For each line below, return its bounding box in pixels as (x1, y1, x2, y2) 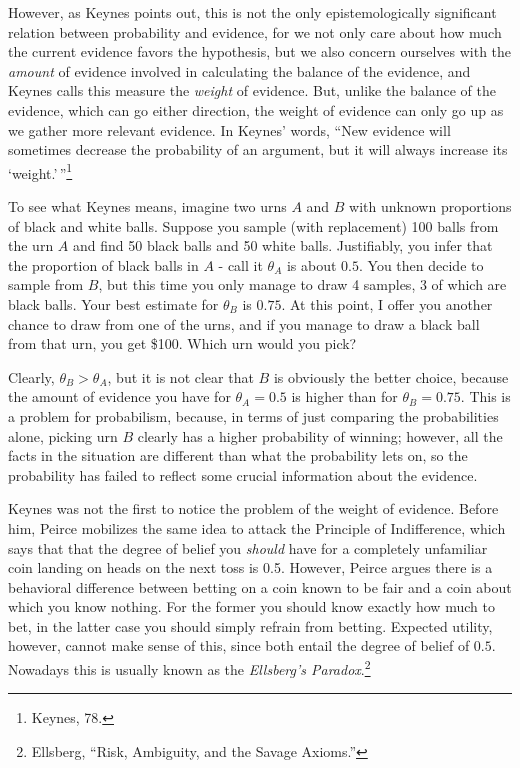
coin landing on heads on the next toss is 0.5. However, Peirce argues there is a (8, 557, 493, 578)
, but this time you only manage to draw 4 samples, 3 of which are (98, 274, 507, 295)
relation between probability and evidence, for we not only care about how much (8, 21, 502, 42)
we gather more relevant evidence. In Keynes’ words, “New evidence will (8, 119, 451, 140)
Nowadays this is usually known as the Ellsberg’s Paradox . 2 (8, 656, 371, 679)
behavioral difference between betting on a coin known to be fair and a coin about (8, 576, 512, 597)
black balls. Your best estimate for (8, 293, 219, 314)
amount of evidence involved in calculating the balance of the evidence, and (8, 60, 471, 81)
